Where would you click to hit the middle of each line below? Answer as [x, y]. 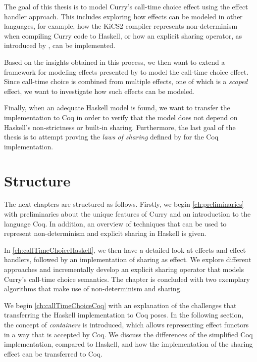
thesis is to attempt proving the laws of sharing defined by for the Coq [111, 137]
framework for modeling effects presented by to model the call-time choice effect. [126, 71]
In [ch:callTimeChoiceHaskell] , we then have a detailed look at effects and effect [125, 249]
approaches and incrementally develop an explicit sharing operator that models [124, 269]
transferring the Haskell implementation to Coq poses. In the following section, [124, 315]
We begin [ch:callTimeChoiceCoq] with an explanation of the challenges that [120, 305]
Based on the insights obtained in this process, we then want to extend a [114, 62]
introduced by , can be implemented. [60, 45]
